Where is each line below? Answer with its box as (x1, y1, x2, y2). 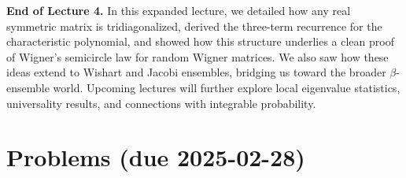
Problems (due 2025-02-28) (6, 141, 305, 173)
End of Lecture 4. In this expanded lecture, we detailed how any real (6, 2, 351, 18)
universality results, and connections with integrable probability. (6, 95, 316, 111)
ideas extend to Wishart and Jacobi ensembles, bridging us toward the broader (6, 64, 386, 80)
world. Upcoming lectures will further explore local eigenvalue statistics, (53, 79, 400, 95)
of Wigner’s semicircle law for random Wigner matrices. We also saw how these (6, 48, 389, 65)
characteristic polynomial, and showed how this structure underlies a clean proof (6, 33, 394, 50)
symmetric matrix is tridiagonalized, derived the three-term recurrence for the (6, 17, 382, 34)
